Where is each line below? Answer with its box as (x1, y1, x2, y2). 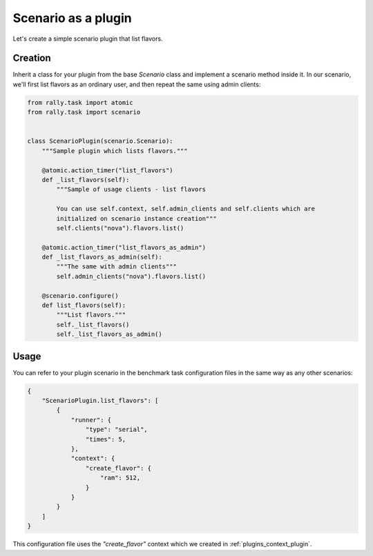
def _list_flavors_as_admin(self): (41, 253, 162, 261)
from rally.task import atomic (27, 99, 134, 106)
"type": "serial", (85, 426, 148, 434)
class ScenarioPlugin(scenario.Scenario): (27, 137, 173, 145)
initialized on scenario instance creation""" (56, 215, 217, 222)
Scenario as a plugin (12, 10, 132, 26)
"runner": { (70, 416, 112, 424)
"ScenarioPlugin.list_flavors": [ (41, 397, 159, 405)
